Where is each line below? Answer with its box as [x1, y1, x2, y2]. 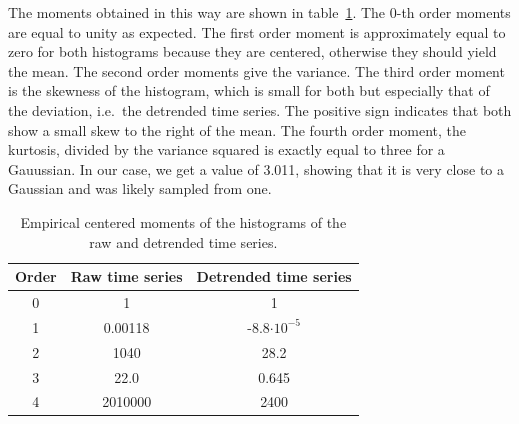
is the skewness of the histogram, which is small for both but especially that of [8, 80, 490, 101]
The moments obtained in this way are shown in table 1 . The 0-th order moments [8, 2, 511, 22]
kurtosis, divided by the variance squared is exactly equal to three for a [8, 139, 445, 160]
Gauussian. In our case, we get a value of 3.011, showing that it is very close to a [8, 158, 505, 179]
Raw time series [70, 266, 183, 287]
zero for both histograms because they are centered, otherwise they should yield [8, 41, 497, 62]
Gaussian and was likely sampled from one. [8, 178, 272, 199]
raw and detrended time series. [89, 231, 278, 252]
